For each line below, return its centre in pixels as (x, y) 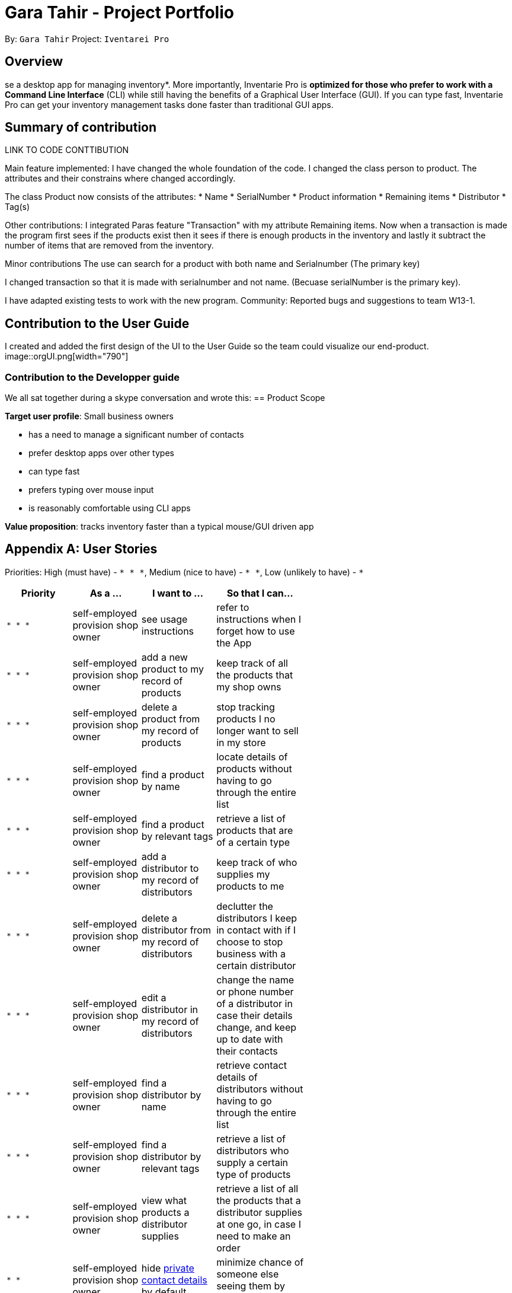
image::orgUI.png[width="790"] (67, 356)
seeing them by (251, 1286)
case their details (255, 1015)
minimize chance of (260, 1262)
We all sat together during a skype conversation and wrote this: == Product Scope (165, 398)
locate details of (252, 757)
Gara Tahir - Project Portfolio (119, 12)
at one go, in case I (259, 1224)
